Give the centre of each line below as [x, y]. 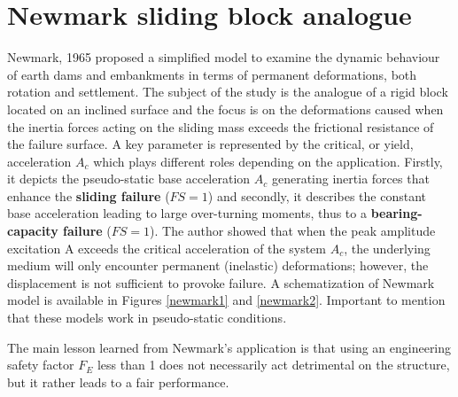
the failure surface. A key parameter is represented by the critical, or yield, [210, 144]
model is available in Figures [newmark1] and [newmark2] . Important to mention [226, 300]
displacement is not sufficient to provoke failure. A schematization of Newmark [221, 282]
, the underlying [387, 248]
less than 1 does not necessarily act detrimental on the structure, [273, 365]
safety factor [41, 365]
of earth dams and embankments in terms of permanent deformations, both [212, 74]
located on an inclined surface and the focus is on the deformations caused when [225, 109]
